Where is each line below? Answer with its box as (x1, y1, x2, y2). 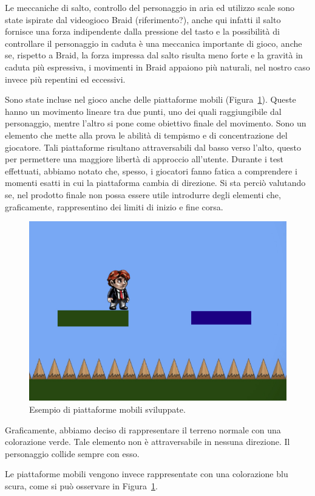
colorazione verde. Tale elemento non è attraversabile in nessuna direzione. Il (5, 435, 290, 448)
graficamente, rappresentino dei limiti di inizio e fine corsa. (5, 200, 223, 213)
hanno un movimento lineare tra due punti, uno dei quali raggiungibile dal (5, 105, 282, 117)
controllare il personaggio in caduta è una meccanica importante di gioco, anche (5, 36, 302, 49)
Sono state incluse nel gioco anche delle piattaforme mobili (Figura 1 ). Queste (5, 93, 296, 106)
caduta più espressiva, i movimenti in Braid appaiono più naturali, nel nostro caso (5, 60, 310, 73)
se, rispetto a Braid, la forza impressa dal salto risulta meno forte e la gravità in (5, 49, 303, 61)
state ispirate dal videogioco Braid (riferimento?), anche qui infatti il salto (5, 13, 281, 26)
